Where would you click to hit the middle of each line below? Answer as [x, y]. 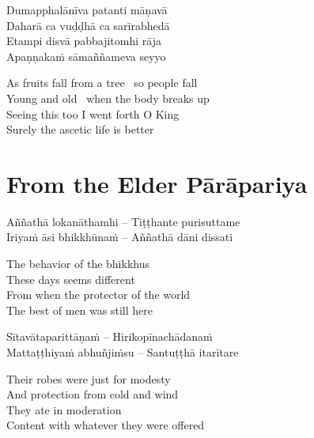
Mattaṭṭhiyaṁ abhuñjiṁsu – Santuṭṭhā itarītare [123, 352]
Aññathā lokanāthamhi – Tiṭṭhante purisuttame [123, 221]
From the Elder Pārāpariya [157, 183]
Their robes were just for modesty [89, 378]
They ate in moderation [64, 409]
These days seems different [71, 279]
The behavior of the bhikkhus [78, 264]
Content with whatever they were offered [106, 425]
